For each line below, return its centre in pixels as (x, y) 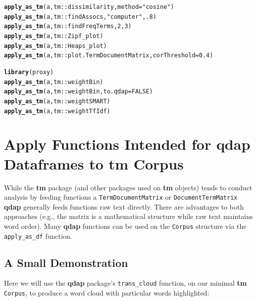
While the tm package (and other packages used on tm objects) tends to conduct (128, 187)
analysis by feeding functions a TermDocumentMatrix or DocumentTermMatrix (121, 197)
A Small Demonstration (66, 262)
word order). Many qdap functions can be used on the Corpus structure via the (125, 226)
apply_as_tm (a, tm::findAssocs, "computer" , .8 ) (80, 17)
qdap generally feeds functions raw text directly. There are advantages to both (124, 206)
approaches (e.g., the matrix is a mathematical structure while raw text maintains (128, 216)
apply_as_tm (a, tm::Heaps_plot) (55, 46)
